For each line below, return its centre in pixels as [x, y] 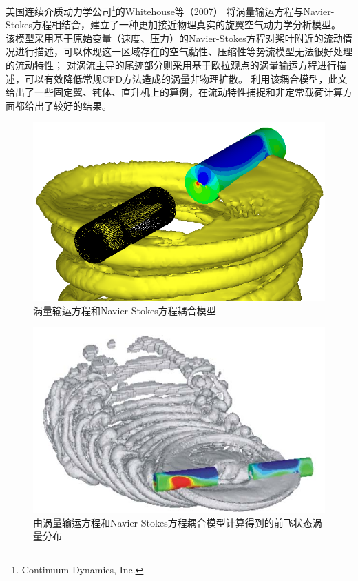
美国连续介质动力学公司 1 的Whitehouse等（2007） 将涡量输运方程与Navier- [170, 10]
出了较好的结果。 [73, 105]
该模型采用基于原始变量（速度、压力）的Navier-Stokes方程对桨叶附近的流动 [174, 38]
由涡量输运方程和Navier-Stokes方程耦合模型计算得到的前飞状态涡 [178, 522]
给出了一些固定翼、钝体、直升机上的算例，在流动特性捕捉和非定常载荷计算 [174, 92]
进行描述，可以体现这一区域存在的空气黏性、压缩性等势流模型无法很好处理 [183, 51]
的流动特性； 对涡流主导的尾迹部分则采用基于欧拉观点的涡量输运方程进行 [171, 65]
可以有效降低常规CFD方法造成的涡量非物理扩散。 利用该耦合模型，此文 [186, 78]
